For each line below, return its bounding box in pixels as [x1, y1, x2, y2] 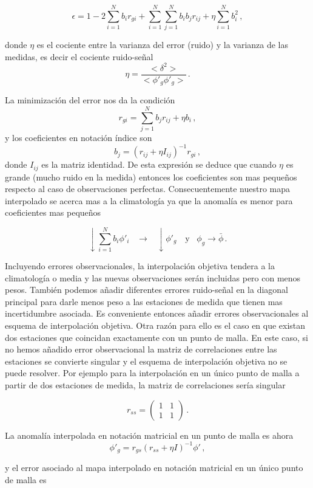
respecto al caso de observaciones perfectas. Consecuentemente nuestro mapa [5, 182, 290, 195]
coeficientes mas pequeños [5, 206, 101, 219]
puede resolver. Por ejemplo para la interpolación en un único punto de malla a [5, 366, 300, 379]
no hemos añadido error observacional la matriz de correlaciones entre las [5, 343, 277, 356]
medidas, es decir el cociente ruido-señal [5, 50, 153, 63]
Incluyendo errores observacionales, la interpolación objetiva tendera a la [5, 259, 275, 272]
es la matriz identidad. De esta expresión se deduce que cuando [41, 158, 277, 171]
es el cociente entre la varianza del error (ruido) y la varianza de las [36, 38, 289, 51]
